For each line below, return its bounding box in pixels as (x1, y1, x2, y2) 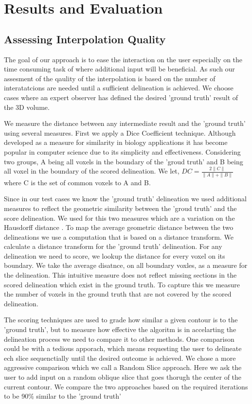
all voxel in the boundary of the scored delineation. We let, (4, 166, 180, 176)
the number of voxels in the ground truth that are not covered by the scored (4, 289, 232, 299)
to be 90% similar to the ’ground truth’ (4, 391, 121, 401)
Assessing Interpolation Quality (4, 31, 166, 46)
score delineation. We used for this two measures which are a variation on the (4, 212, 235, 223)
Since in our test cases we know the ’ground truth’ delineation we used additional (4, 193, 247, 204)
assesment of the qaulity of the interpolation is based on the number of (4, 73, 216, 83)
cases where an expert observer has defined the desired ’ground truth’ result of (4, 92, 238, 102)
